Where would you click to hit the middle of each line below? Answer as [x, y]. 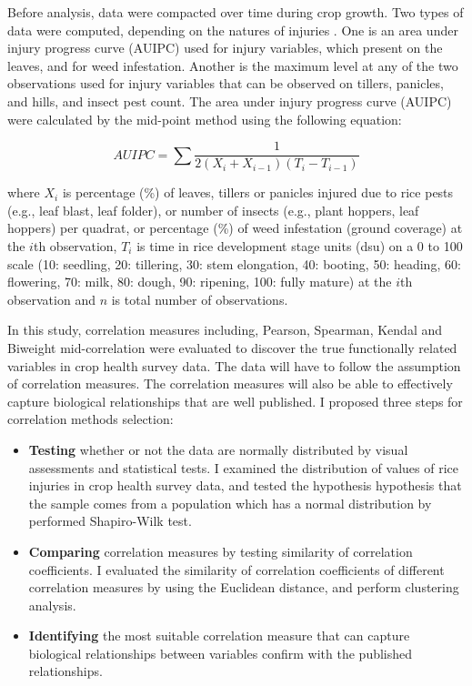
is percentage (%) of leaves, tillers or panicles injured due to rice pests [258, 192]
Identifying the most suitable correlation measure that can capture [219, 636]
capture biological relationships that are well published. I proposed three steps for [235, 401]
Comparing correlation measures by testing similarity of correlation [221, 551]
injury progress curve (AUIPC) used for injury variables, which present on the [225, 48]
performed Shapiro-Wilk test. [110, 521]
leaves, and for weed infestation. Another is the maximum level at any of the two [233, 65]
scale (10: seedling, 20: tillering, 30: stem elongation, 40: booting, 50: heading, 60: [234, 263]
